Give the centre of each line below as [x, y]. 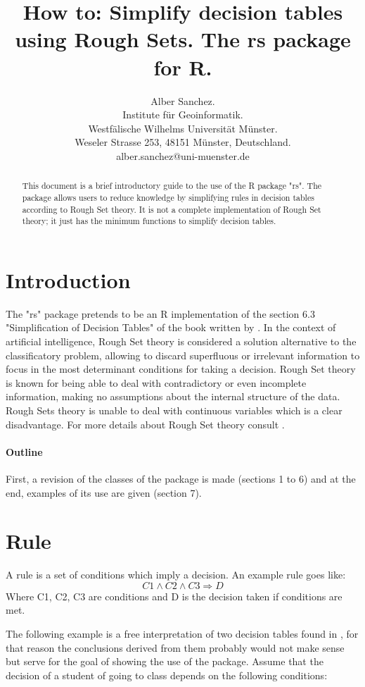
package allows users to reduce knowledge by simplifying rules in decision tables [168, 197]
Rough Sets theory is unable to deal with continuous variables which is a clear [174, 410]
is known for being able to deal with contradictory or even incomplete [156, 382]
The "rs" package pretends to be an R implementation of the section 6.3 [160, 313]
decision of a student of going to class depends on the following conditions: [167, 675]
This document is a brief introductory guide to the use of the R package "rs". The [172, 186]
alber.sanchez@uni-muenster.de [183, 155]
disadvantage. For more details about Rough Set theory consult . [145, 424]
